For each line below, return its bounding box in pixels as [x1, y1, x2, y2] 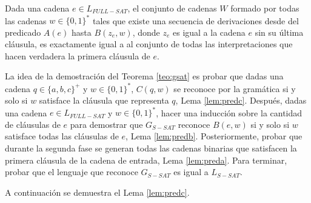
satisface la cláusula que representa [39, 94, 169, 107]
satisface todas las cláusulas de [5, 130, 119, 142]
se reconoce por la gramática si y [173, 82, 296, 95]
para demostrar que [70, 118, 143, 130]
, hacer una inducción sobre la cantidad [156, 106, 303, 119]
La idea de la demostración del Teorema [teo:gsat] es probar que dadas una [5, 70, 284, 82]
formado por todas [230, 2, 299, 14]
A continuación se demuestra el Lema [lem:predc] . [5, 185, 190, 198]
